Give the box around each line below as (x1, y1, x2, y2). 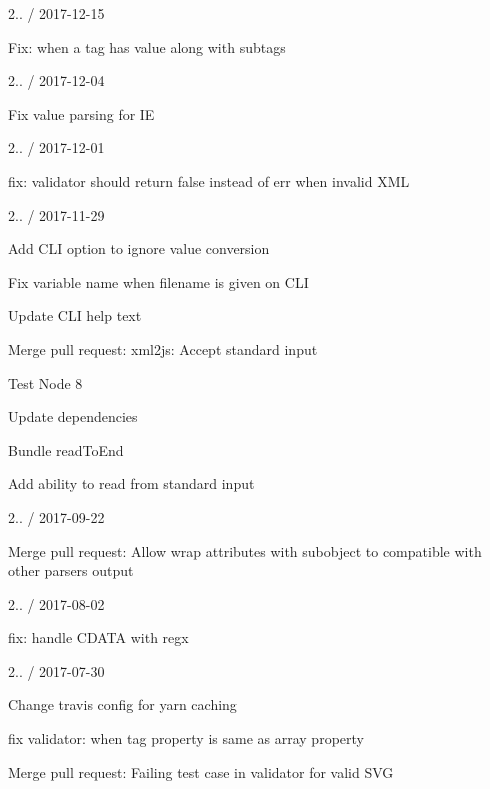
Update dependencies (8, 406, 138, 427)
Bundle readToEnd (8, 439, 124, 460)
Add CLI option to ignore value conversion (8, 238, 270, 259)
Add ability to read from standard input (8, 473, 255, 494)
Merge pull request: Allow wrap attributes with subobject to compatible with (8, 540, 482, 561)
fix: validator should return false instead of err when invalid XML (8, 170, 410, 191)
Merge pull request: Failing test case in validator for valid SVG (8, 761, 394, 782)
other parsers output (8, 560, 134, 581)
